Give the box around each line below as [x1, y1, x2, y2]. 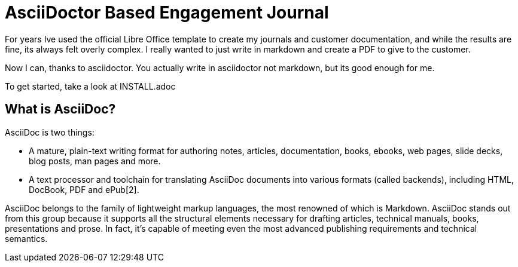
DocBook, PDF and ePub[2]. [29, 184, 139, 195]
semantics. [5, 233, 48, 244]
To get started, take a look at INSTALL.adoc [5, 81, 176, 91]
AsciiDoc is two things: [5, 127, 95, 137]
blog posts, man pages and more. [29, 155, 161, 166]
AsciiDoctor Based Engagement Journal [5, 2, 329, 23]
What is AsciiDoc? [5, 102, 116, 117]
